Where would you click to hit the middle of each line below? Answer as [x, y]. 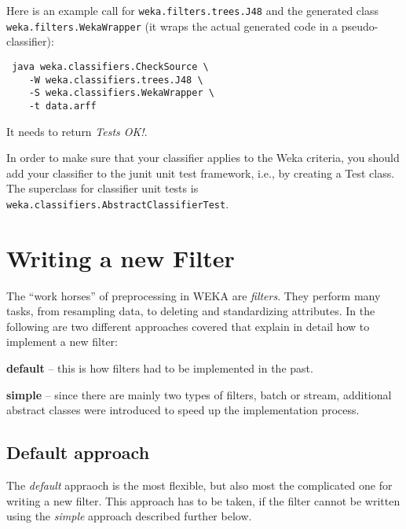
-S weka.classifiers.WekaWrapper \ [121, 93]
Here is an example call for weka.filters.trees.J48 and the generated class [192, 10]
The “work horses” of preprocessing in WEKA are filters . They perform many [194, 295]
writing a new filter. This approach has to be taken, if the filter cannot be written [203, 500]
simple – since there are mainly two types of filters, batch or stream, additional [199, 394]
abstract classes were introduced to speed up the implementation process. [183, 410]
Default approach [78, 452]
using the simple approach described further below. [129, 516]
